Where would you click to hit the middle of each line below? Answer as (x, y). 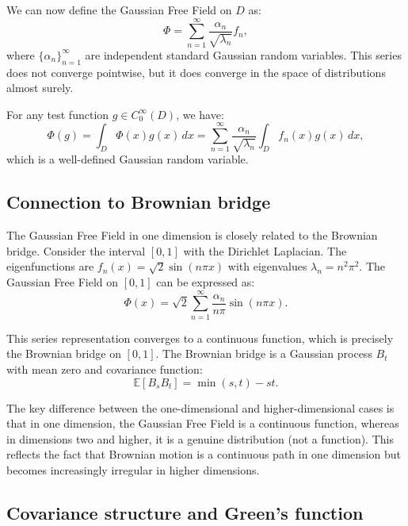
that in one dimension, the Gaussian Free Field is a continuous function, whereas (203, 423)
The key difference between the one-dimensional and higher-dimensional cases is (200, 407)
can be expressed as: (206, 282)
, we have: (200, 114)
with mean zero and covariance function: (105, 369)
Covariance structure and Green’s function (185, 512)
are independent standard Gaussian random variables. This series (243, 54)
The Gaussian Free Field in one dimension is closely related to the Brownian (192, 235)
